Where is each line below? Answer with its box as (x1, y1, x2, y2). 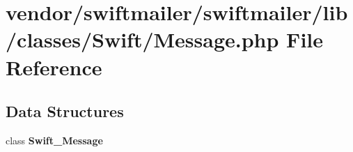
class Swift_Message (6, 132, 103, 147)
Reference (6, 52, 102, 81)
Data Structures (6, 100, 124, 122)
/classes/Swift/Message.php (6, 25, 279, 54)
